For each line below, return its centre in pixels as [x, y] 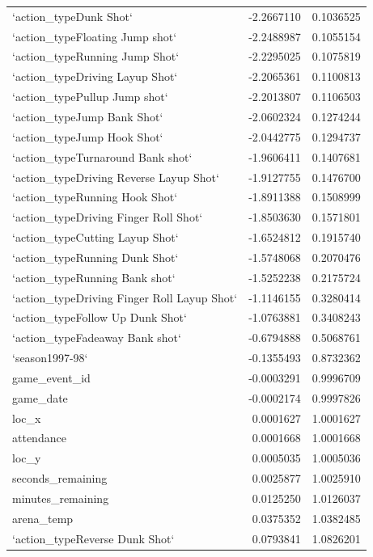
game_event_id [51, 377]
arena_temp [43, 518]
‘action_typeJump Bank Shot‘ [88, 116]
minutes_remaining [61, 498]
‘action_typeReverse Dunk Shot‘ [93, 538]
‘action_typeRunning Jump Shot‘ [96, 56]
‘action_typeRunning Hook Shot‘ [95, 197]
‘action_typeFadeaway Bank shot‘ [97, 338]
